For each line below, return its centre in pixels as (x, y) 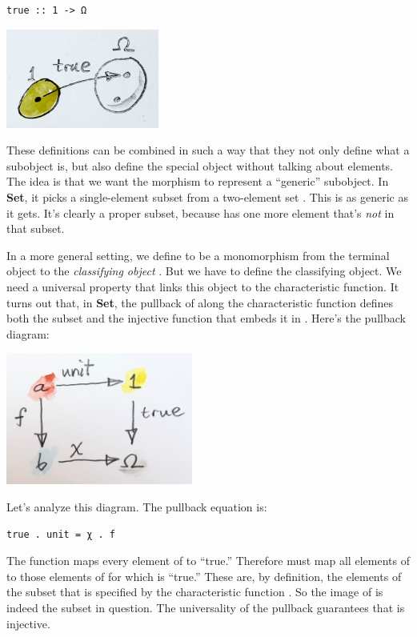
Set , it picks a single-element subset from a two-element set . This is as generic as (207, 196)
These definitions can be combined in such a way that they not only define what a (208, 150)
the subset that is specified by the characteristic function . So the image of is (195, 592)
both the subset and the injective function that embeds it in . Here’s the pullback (206, 318)
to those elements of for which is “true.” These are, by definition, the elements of (204, 576)
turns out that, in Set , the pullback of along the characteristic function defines (200, 302)
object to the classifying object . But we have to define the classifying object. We (204, 271)
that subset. (36, 228)
